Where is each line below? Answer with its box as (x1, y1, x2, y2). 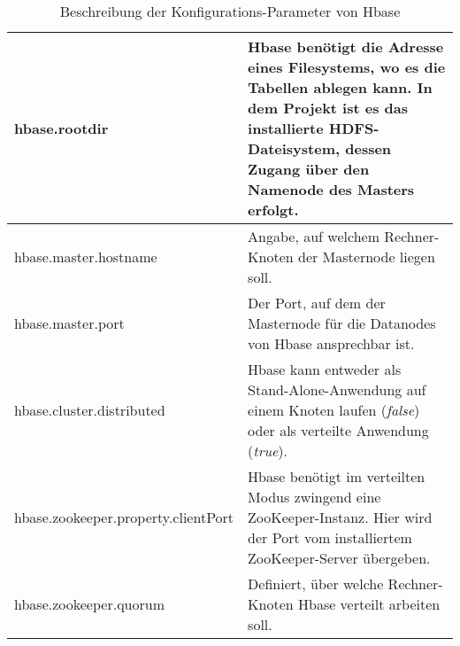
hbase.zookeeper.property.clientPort (14, 507, 234, 527)
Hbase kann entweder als (248, 359, 402, 379)
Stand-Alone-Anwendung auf (248, 379, 426, 400)
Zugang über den (248, 159, 370, 179)
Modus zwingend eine (248, 486, 381, 507)
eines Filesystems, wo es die (248, 57, 446, 77)
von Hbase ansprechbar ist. (248, 333, 415, 354)
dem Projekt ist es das (248, 97, 409, 118)
